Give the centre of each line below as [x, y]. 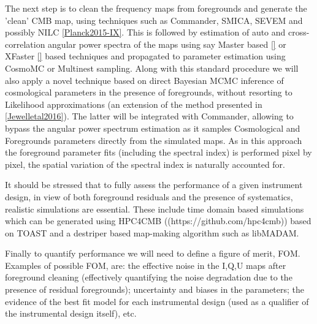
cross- [299, 32]
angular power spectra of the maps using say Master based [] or [167, 44]
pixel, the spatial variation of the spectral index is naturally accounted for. [145, 164]
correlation [25, 44]
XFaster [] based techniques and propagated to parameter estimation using [145, 56]
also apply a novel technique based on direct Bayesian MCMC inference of [144, 80]
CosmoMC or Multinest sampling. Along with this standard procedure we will [152, 68]
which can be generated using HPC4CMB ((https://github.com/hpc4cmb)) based [158, 221]
